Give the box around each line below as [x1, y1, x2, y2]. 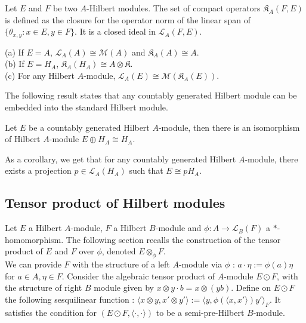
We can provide [5, 258, 61, 270]
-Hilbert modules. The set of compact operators [86, 2, 261, 14]
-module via [178, 258, 222, 270]
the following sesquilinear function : [5, 293, 135, 305]
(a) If [5, 45, 24, 58]
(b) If [5, 57, 24, 70]
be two [53, 2, 78, 14]
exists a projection [5, 164, 72, 177]
